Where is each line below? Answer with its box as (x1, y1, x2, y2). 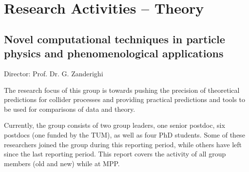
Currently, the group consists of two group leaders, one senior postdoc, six (4, 120, 225, 130)
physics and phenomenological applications (4, 46, 224, 61)
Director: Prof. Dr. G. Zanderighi (4, 68, 103, 78)
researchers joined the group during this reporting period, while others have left (4, 139, 242, 149)
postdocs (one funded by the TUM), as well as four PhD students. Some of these (4, 129, 245, 139)
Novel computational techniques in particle (4, 31, 225, 46)
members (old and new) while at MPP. (4, 158, 120, 168)
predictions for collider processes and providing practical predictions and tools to (4, 94, 246, 104)
